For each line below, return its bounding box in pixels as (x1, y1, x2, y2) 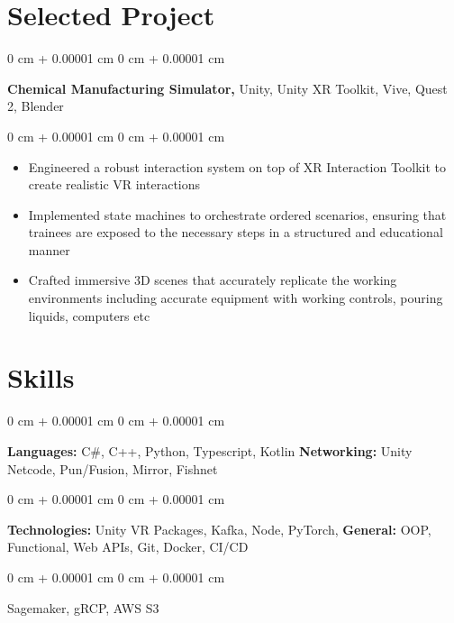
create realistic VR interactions (28, 175, 201, 194)
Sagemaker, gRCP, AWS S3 (7, 598, 159, 617)
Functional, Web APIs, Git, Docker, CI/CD (7, 537, 249, 556)
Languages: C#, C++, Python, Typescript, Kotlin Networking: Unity (7, 441, 413, 460)
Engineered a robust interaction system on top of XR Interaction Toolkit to (28, 157, 446, 176)
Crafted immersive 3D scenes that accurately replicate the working (28, 270, 397, 289)
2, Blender (7, 96, 64, 115)
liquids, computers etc (28, 306, 150, 325)
